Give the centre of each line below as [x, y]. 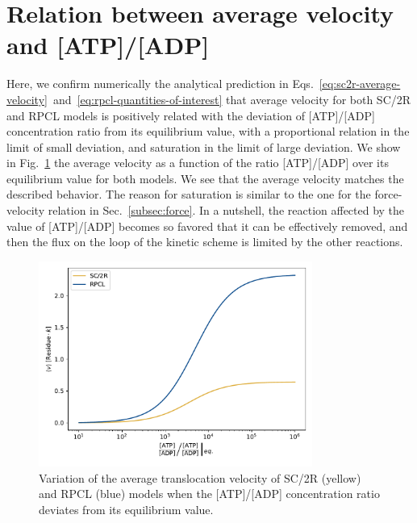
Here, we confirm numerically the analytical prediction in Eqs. [160, 84]
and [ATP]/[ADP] [108, 45]
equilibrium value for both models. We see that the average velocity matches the [205, 178]
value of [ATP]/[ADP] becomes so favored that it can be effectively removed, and [207, 226]
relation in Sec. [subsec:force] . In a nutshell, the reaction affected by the [226, 210]
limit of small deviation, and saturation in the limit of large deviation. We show [204, 146]
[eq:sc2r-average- [360, 84]
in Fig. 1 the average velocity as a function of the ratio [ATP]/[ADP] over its [198, 163]
